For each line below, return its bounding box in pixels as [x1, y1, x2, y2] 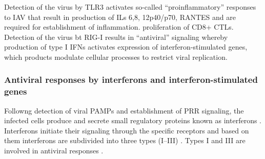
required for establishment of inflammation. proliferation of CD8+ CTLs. [4, 21, 234, 32]
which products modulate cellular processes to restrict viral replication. [4, 51, 228, 62]
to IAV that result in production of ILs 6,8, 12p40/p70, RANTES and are [4, 11, 236, 22]
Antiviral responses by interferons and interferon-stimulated [4, 73, 258, 86]
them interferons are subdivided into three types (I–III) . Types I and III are [4, 135, 246, 146]
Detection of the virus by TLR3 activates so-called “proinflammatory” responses [4, 2, 256, 12]
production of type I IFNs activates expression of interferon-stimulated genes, [4, 41, 248, 52]
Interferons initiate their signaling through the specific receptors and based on [4, 125, 249, 135]
